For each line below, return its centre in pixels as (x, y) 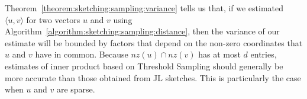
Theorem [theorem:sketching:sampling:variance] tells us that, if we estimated (144, 8)
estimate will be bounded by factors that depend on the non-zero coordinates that (154, 42)
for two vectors (53, 19)
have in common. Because (82, 54)
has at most (219, 54)
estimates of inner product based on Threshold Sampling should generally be (144, 66)
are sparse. (76, 89)
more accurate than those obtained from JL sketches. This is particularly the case (153, 77)
